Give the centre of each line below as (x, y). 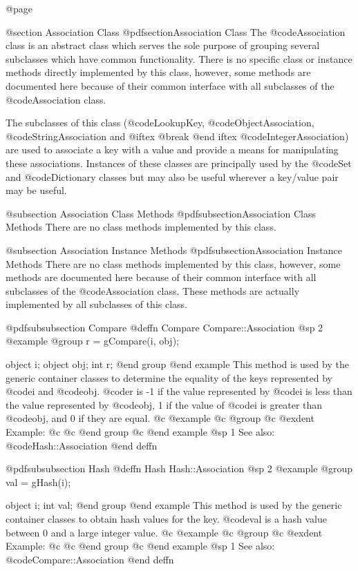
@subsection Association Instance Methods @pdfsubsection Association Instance (174, 250)
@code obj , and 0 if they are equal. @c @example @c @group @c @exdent (160, 418)
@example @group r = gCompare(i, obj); (92, 341)
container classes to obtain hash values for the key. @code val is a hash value (166, 519)
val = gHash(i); (38, 482)
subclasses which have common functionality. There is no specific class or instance (179, 58)
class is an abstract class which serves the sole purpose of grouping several (163, 45)
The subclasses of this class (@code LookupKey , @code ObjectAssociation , (160, 123)
